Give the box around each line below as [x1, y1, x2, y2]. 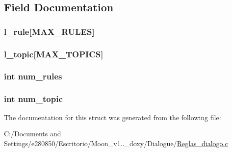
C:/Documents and [4, 128, 61, 139]
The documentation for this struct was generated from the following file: [4, 112, 221, 122]
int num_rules [4, 70, 62, 82]
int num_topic [4, 93, 63, 105]
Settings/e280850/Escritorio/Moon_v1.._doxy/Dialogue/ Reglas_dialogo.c [4, 138, 228, 148]
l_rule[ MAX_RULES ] [4, 25, 95, 37]
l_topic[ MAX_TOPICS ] [4, 48, 103, 60]
